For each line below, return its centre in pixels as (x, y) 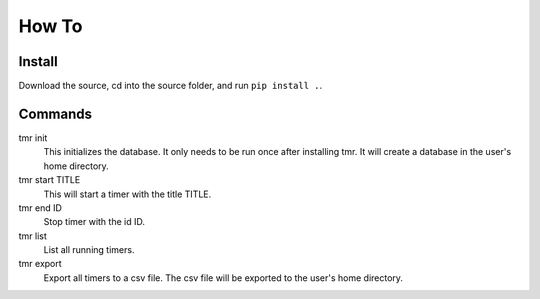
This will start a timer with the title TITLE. (127, 194)
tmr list (32, 236)
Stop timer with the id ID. (94, 222)
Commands (55, 113)
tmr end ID (40, 207)
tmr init (33, 137)
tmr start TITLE (49, 180)
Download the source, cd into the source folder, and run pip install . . (170, 86)
